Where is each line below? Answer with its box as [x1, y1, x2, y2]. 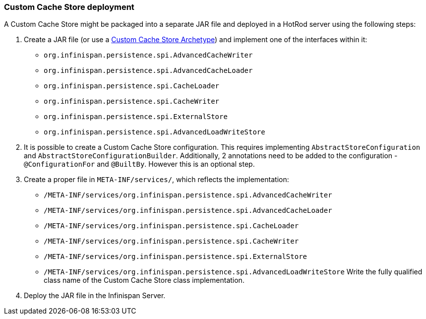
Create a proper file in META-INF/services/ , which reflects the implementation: [24, 175, 289, 184]
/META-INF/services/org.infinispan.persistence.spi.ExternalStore [44, 253, 307, 261]
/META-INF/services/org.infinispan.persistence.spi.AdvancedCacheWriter [44, 191, 332, 199]
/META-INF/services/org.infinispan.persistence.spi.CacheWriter [44, 237, 299, 246]
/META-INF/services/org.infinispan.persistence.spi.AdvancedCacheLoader [44, 206, 332, 215]
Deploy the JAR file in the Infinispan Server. [24, 291, 166, 300]
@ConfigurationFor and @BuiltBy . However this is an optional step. [24, 160, 255, 169]
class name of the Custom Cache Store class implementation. [44, 276, 244, 285]
